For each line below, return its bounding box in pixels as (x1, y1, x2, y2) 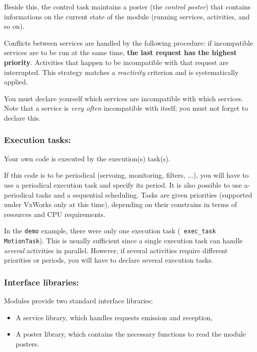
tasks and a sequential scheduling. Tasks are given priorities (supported (36, 189, 253, 200)
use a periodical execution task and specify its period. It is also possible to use (4, 179, 242, 190)
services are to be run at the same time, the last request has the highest (4, 47, 237, 58)
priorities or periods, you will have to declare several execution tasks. (4, 255, 213, 265)
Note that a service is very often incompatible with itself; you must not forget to (4, 103, 248, 113)
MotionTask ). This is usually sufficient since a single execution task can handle (4, 235, 243, 245)
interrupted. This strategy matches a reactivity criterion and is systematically (4, 67, 239, 77)
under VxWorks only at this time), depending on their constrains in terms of (4, 199, 237, 210)
